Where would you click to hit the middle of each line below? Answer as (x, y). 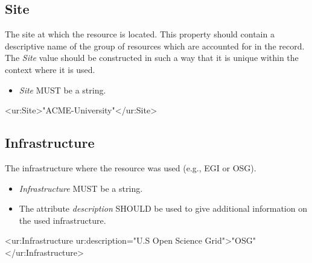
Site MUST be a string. (62, 90)
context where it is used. (50, 69)
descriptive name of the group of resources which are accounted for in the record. (155, 46)
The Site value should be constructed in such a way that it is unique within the (152, 58)
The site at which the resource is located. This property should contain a (140, 34)
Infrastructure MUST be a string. (81, 188)
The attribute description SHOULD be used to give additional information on (163, 208)
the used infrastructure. (62, 220)
